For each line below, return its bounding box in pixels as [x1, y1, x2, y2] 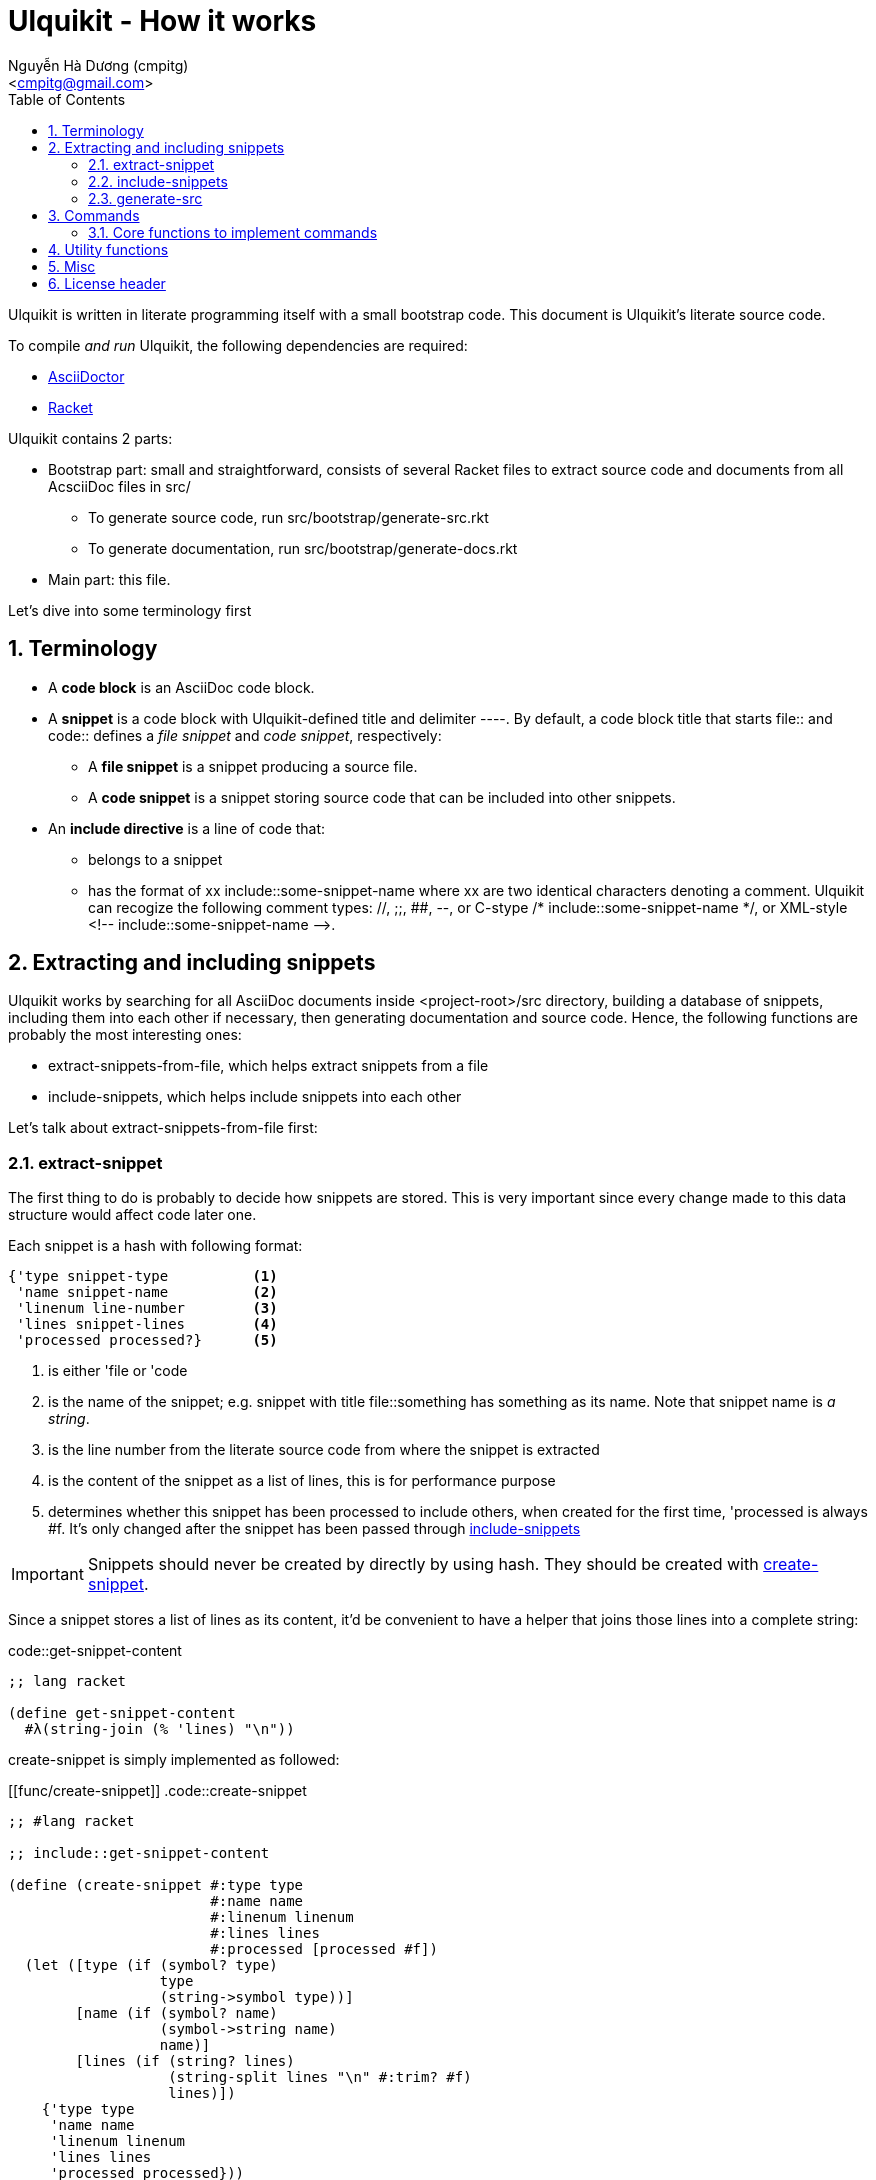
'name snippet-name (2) [16, 1284, 278, 1301]
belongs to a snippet [88, 850, 223, 868]
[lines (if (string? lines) [75, 2053, 295, 2070]
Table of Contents [8, 90, 126, 108]
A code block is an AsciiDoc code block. [48, 678, 315, 696]
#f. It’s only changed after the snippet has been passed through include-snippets [48, 1520, 581, 1538]
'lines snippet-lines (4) [16, 1316, 278, 1333]
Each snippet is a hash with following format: [8, 1237, 303, 1255]
